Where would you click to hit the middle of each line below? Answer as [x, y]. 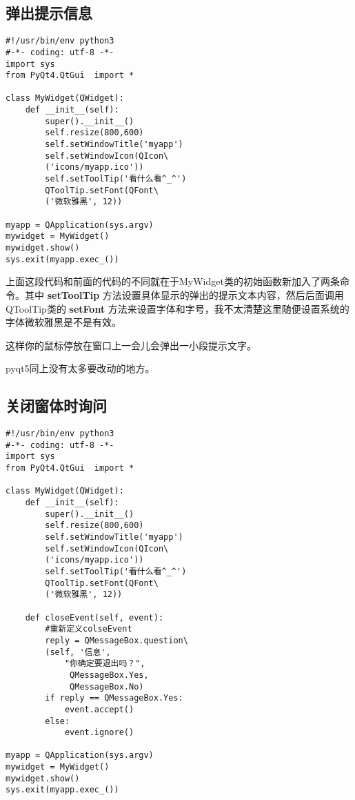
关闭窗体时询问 [56, 406]
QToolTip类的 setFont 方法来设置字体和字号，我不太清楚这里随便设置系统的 [177, 308]
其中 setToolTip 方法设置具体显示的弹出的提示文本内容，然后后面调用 [184, 294]
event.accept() [99, 709]
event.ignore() [99, 733]
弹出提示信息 [49, 13]
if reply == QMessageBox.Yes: [114, 698]
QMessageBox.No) [107, 686]
